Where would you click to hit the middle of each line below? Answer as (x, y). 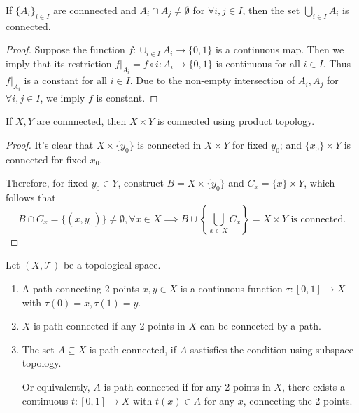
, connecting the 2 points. (298, 400)
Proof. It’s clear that (50, 145)
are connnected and (94, 10)
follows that (31, 197)
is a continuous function (231, 289)
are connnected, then (82, 121)
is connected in (169, 145)
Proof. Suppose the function (65, 49)
